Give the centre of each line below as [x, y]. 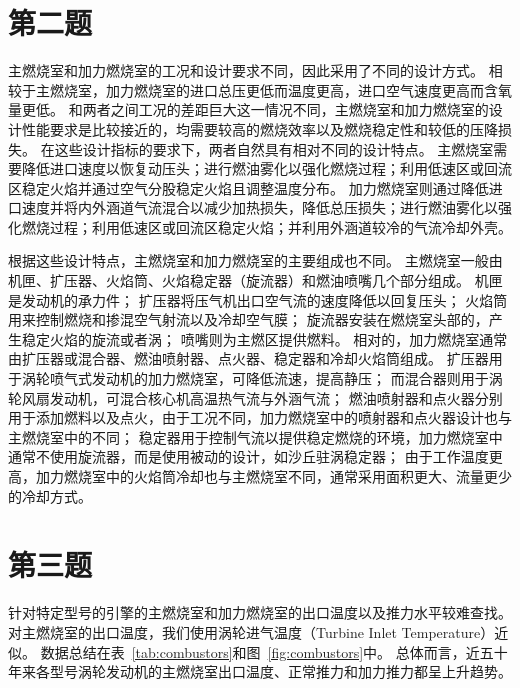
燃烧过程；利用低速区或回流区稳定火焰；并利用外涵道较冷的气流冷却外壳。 [266, 226]
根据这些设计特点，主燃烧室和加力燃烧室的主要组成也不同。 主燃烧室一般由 [255, 260]
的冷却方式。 [50, 495]
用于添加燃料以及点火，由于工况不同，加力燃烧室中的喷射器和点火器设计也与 [260, 417]
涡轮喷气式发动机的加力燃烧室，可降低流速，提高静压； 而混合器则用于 [255, 378]
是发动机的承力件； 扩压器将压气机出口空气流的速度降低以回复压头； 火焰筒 [258, 299]
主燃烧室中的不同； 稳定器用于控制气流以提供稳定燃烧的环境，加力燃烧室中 [255, 436]
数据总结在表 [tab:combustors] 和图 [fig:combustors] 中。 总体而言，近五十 [274, 651]
